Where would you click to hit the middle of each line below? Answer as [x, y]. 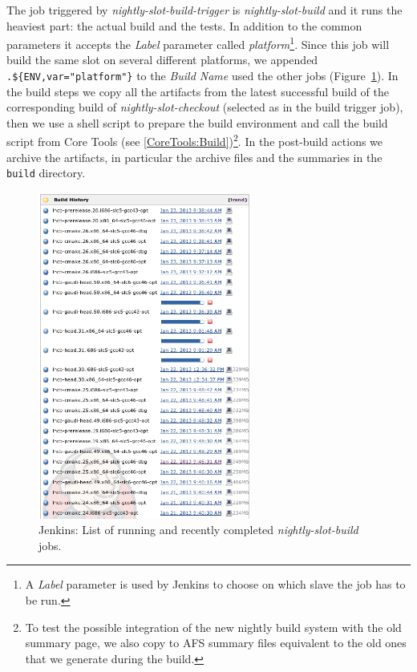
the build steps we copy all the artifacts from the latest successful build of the [198, 91]
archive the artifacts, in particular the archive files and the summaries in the [194, 157]
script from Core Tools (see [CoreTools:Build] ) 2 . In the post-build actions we [195, 140]
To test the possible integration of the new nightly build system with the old [213, 627]
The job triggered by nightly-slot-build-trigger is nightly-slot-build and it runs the [204, 10]
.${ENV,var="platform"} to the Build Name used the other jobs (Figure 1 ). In [202, 76]
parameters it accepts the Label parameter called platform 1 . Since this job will [198, 43]
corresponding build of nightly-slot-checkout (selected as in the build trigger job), [205, 107]
